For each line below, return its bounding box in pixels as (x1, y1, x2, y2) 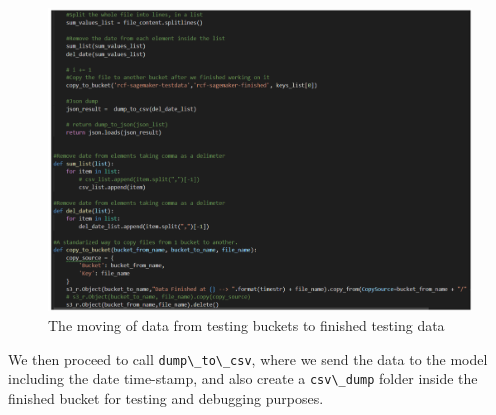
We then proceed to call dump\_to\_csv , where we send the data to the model (8, 348, 488, 369)
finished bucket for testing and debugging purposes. (8, 387, 324, 408)
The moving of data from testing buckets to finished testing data (48, 314, 445, 335)
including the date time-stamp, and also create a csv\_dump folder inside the (8, 368, 478, 389)
